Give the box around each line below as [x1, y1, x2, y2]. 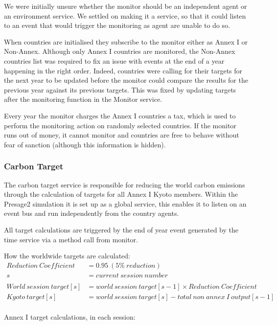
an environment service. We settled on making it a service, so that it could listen [4, 10, 246, 21]
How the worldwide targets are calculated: [4, 251, 131, 261]
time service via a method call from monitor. [4, 234, 138, 244]
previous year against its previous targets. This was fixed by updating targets [4, 84, 236, 94]
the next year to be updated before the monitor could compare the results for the [4, 75, 248, 85]
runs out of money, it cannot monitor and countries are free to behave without [4, 130, 239, 140]
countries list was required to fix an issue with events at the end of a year [4, 55, 225, 66]
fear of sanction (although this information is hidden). [4, 139, 166, 149]
